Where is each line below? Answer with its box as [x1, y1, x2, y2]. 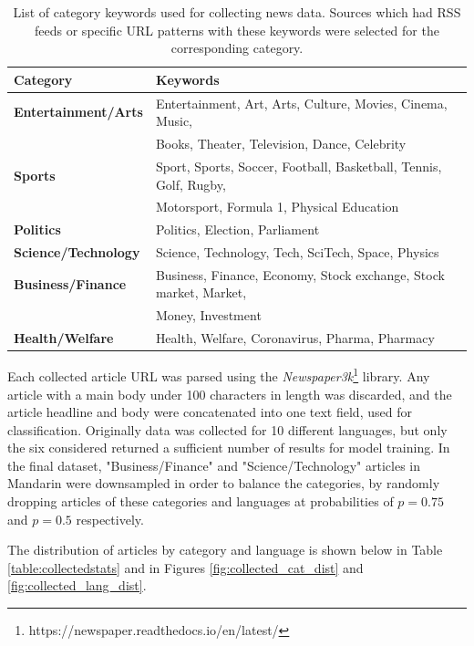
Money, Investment [155, 306, 262, 325]
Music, [155, 111, 193, 130]
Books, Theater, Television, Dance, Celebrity [155, 134, 407, 153]
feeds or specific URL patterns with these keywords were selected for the [35, 20, 439, 39]
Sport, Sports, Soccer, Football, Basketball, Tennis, [155, 156, 442, 175]
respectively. [76, 509, 144, 528]
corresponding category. [170, 38, 304, 57]
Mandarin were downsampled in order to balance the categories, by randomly [7, 474, 440, 493]
